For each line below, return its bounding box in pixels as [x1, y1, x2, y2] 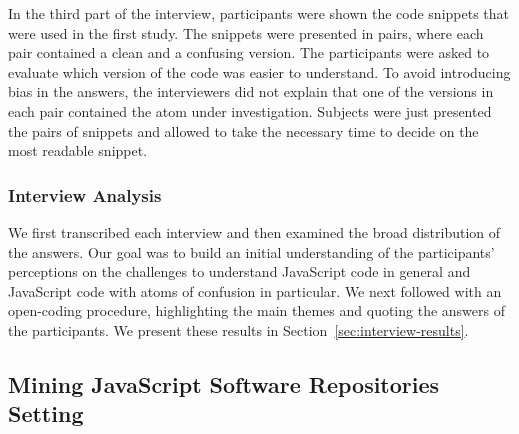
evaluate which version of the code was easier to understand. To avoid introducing [8, 61, 511, 82]
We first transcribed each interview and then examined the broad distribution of [8, 221, 501, 242]
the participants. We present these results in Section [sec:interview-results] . [8, 319, 469, 340]
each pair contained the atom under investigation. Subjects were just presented [8, 100, 492, 121]
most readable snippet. [8, 140, 148, 161]
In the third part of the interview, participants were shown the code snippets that [8, 3, 510, 23]
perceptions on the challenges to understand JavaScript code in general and [8, 261, 471, 282]
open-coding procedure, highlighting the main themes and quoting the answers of [8, 300, 505, 321]
